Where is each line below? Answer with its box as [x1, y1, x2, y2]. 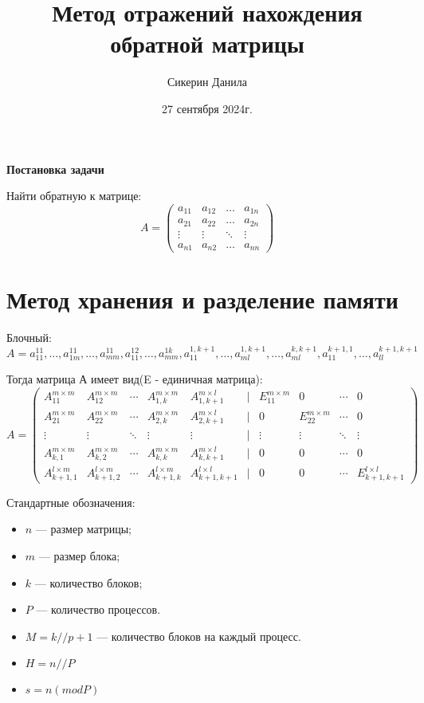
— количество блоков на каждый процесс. [96, 627, 301, 644]
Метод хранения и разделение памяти [6, 283, 398, 316]
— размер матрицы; [35, 520, 132, 537]
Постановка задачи [6, 160, 104, 177]
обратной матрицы [110, 27, 304, 60]
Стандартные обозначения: [6, 493, 135, 510]
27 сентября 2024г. [162, 100, 253, 116]
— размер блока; [38, 548, 120, 564]
